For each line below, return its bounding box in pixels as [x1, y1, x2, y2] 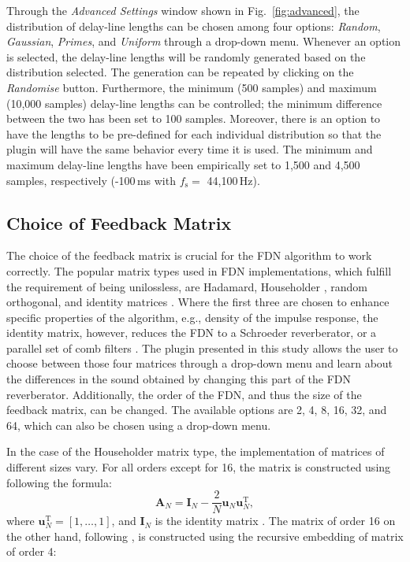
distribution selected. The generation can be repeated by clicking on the [6, 64, 354, 80]
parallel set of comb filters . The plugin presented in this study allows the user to [6, 339, 398, 356]
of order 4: [6, 543, 57, 560]
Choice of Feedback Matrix [6, 210, 232, 235]
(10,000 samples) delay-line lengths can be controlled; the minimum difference [6, 94, 382, 111]
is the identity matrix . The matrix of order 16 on [155, 512, 396, 529]
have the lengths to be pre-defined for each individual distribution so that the [6, 125, 382, 142]
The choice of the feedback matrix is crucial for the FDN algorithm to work [6, 247, 372, 264]
